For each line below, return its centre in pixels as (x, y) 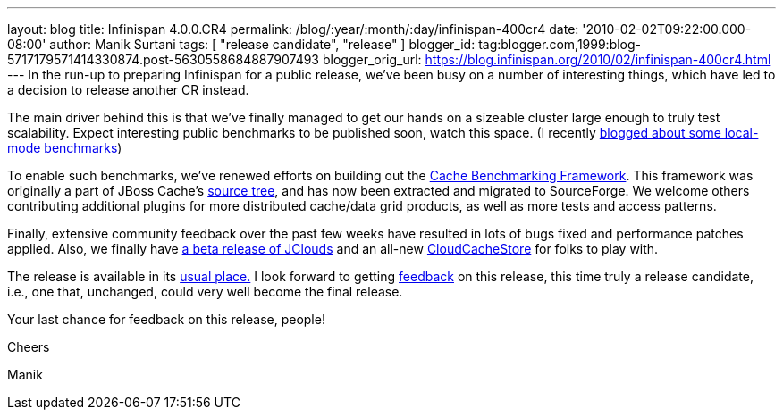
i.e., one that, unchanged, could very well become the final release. (205, 292)
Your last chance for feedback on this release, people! (166, 319)
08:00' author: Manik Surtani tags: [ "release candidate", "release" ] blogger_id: (241, 44)
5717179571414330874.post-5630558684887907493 (164, 59)
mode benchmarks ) (65, 148)
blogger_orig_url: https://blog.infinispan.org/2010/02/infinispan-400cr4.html (547, 59)
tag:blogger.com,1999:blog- (560, 44)
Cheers (29, 347)
